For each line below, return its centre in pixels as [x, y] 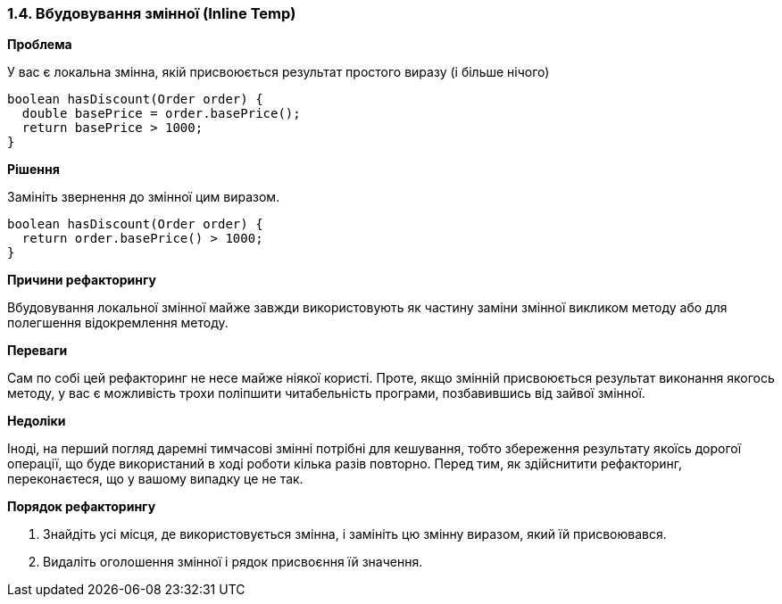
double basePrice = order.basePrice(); [161, 114]
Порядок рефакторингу [82, 507]
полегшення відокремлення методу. [118, 323]
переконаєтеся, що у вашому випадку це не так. [155, 479]
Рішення [33, 170]
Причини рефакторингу [82, 280]
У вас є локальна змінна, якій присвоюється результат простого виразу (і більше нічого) [279, 72]
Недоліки [37, 421]
